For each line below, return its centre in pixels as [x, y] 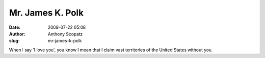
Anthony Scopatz [65, 34]
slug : [14, 41]
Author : [17, 34]
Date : [15, 27]
